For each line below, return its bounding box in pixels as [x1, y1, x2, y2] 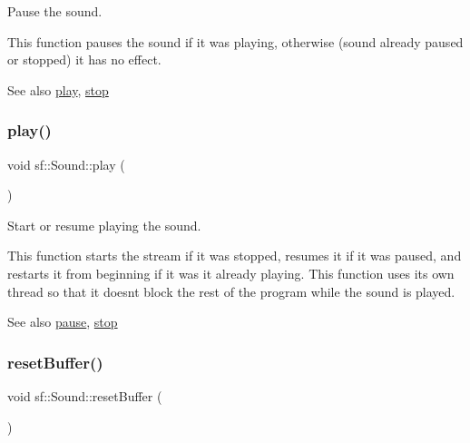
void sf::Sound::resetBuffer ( [7, 386, 162, 405]
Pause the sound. [7, 2, 103, 20]
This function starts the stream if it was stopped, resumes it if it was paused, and [7, 246, 462, 265]
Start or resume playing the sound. [7, 215, 201, 234]
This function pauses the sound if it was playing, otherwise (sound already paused [7, 32, 464, 51]
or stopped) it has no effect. [7, 50, 162, 69]
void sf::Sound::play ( [7, 154, 125, 173]
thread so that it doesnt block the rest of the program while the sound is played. [7, 281, 455, 300]
